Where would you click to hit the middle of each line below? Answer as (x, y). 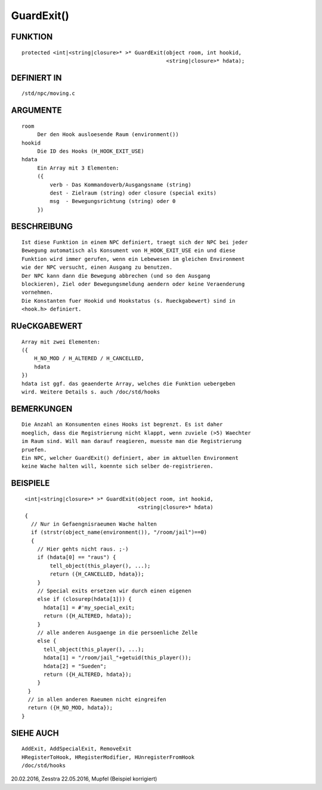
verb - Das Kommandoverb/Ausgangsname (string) (121, 185)
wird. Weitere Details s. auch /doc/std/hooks (91, 392)
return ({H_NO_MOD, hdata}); (70, 708)
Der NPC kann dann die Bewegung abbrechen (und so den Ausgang (116, 276)
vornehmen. (38, 292)
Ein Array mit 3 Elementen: (78, 168)
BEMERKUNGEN (42, 409)
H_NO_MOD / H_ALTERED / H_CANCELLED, (89, 359)
